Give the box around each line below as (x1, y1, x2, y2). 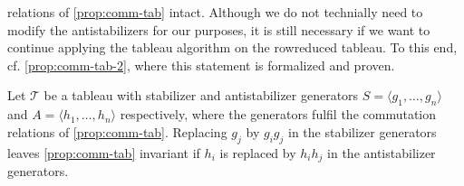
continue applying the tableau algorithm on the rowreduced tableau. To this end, (7, 38, 458, 57)
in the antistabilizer (327, 143, 436, 162)
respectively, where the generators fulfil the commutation (120, 105, 437, 124)
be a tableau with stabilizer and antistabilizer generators (43, 86, 359, 105)
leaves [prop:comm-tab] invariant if (7, 143, 200, 162)
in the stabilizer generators (287, 122, 437, 141)
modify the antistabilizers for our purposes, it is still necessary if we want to (7, 20, 430, 39)
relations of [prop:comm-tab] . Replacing (7, 122, 227, 141)
